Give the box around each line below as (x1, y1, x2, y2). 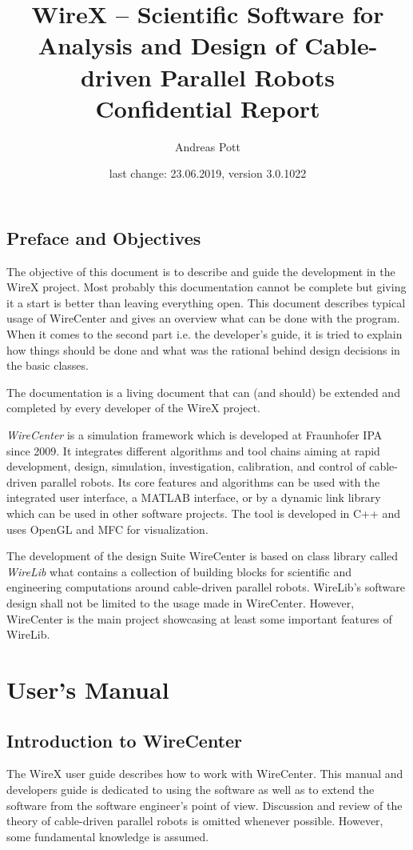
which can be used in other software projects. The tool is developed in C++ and (6, 505, 401, 521)
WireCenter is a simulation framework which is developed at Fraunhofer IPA (6, 427, 383, 443)
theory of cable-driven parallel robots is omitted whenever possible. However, (6, 812, 383, 829)
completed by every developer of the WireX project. (6, 399, 260, 416)
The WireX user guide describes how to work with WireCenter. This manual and (6, 765, 403, 782)
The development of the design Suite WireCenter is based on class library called (6, 547, 399, 564)
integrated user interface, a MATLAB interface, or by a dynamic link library (6, 489, 381, 506)
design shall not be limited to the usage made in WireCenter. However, (6, 594, 355, 611)
